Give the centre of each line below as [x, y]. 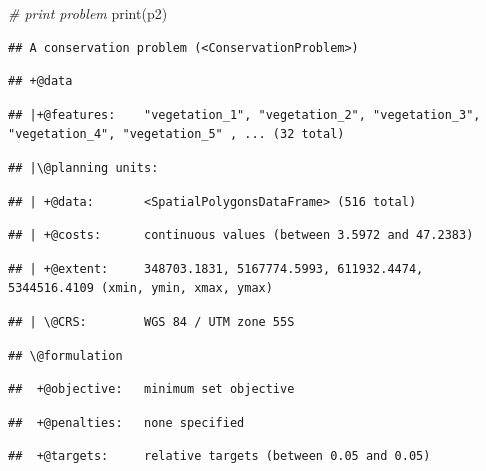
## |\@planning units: [83, 167]
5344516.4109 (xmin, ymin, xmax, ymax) [140, 288]
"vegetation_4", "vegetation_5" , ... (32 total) [176, 134]
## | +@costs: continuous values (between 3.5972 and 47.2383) [241, 235]
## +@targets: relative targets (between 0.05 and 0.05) [219, 456]
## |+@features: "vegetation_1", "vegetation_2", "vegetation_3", [244, 114]
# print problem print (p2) [88, 13]
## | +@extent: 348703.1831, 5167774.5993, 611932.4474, [216, 268]
